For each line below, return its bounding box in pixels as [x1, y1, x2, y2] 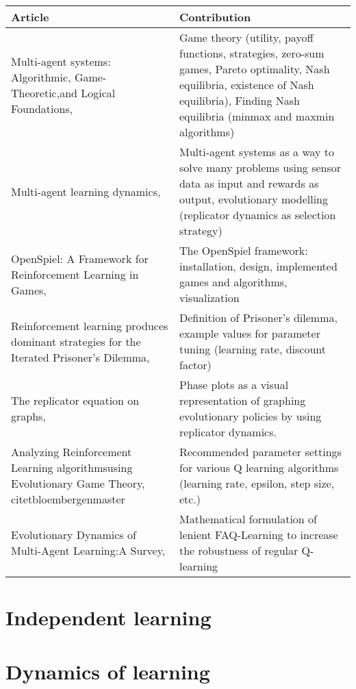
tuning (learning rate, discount [179, 341, 326, 357]
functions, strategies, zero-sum [179, 45, 325, 61]
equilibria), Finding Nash [179, 92, 300, 108]
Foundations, [11, 100, 73, 116]
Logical [81, 84, 116, 101]
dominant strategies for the [11, 333, 141, 349]
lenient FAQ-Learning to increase [179, 527, 338, 542]
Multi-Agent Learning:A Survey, [11, 542, 166, 558]
